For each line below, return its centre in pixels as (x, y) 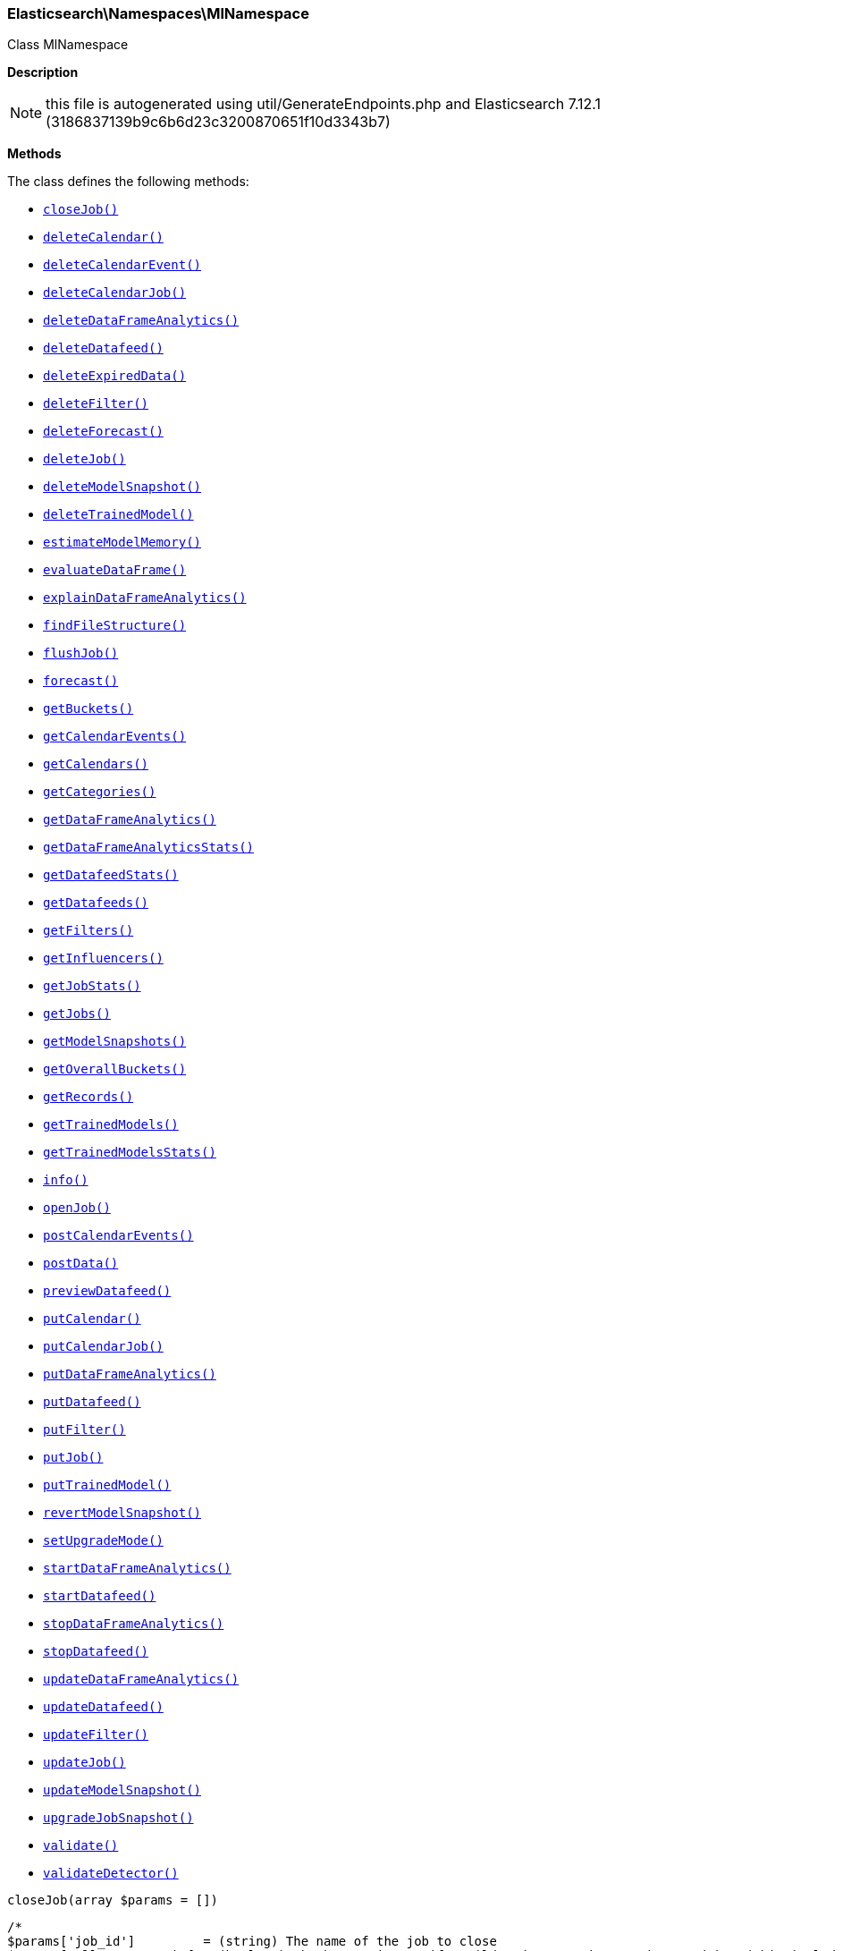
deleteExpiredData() (115, 376)
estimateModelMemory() (122, 543)
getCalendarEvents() (115, 737)
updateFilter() (96, 1735)
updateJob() (84, 1763)
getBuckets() (88, 709)
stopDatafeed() (96, 1652)
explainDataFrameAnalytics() (145, 598)
